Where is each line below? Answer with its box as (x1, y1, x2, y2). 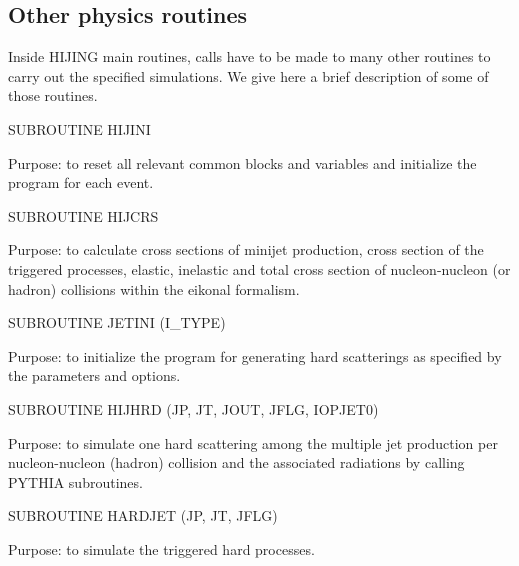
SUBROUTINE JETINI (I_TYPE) (8, 312, 226, 333)
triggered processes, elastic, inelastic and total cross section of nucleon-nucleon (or (8, 258, 511, 279)
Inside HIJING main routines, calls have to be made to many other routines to (8, 46, 491, 67)
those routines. (8, 85, 98, 106)
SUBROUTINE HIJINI (8, 118, 151, 139)
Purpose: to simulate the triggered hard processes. (8, 538, 315, 559)
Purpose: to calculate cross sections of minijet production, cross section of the (8, 239, 484, 260)
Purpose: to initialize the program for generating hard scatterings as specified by (8, 345, 502, 366)
